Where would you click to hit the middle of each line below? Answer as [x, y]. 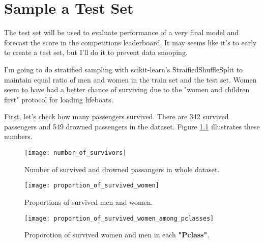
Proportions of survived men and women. [89, 201]
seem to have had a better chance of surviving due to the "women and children [127, 89]
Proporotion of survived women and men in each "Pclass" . [117, 235]
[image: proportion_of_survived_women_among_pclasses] [119, 218]
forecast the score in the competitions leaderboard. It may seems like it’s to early [130, 42]
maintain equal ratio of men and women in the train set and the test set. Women [130, 79]
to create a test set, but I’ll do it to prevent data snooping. [96, 52]
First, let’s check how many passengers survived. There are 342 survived [116, 116]
